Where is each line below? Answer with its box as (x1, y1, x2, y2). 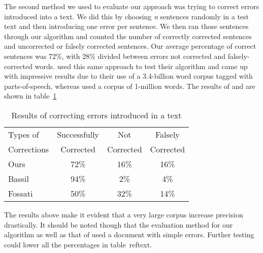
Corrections (8, 143, 49, 155)
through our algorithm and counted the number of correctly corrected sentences (4, 30, 252, 41)
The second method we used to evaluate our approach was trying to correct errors (4, 1, 259, 11)
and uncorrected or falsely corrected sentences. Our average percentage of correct (4, 41, 256, 51)
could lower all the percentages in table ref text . (4, 239, 152, 249)
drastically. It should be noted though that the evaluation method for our (4, 219, 233, 230)
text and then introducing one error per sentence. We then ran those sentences (4, 21, 249, 31)
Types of (8, 128, 39, 140)
